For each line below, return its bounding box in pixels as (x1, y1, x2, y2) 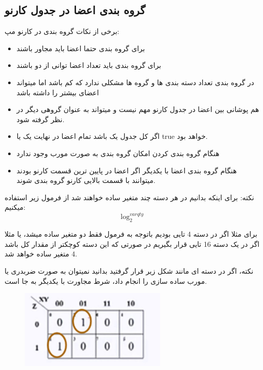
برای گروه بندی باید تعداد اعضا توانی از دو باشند (16, 60, 162, 70)
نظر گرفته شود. (16, 114, 65, 124)
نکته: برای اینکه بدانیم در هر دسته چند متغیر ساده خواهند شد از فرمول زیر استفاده (5, 192, 254, 202)
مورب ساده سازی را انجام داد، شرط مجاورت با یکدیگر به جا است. (5, 275, 207, 286)
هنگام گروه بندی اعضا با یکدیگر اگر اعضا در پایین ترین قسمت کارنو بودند (16, 165, 237, 175)
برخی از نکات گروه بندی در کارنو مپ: (5, 26, 120, 36)
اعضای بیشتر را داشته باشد (16, 87, 99, 97)
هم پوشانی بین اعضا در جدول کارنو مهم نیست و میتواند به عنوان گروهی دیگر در (16, 104, 259, 115)
